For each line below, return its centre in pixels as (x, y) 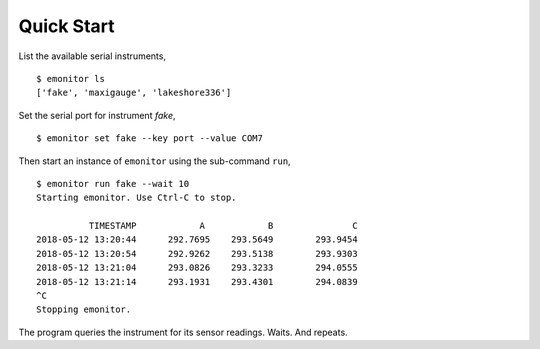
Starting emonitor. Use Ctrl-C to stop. (136, 198)
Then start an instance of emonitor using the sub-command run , (154, 161)
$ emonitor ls (70, 78)
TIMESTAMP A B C (223, 226)
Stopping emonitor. (84, 309)
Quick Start (66, 26)
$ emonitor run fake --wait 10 (113, 183)
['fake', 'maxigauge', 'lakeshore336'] (134, 93)
